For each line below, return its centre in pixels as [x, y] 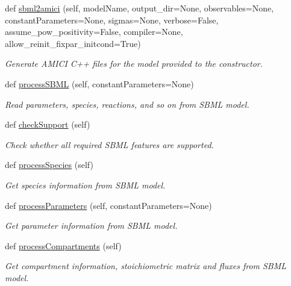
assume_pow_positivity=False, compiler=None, [94, 32]
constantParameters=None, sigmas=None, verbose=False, [112, 20]
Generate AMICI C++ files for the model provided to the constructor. [134, 64]
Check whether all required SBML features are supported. [109, 144]
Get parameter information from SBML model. [91, 225]
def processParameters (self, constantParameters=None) [108, 205]
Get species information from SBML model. [85, 185]
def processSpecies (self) [49, 165]
